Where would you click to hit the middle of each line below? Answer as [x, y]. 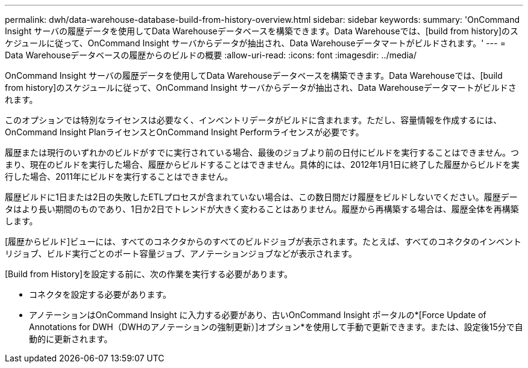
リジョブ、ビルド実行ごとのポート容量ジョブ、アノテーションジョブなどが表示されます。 [181, 253]
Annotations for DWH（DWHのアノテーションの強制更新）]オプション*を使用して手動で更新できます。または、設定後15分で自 [276, 327]
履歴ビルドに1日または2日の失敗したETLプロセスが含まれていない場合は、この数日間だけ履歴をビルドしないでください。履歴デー [261, 197]
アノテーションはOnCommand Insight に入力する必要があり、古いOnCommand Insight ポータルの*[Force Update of [258, 315]
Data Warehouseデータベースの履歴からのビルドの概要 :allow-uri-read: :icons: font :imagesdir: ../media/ [211, 55]
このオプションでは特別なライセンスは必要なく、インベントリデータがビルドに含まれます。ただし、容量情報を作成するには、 [253, 120]
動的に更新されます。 [71, 339]
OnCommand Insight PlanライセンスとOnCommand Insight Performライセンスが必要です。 [184, 132]
